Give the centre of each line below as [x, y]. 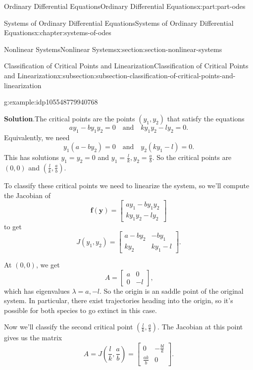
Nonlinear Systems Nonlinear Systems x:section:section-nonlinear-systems [113, 49]
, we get [48, 265]
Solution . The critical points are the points [70, 118]
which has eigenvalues [37, 291]
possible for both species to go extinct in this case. [80, 310]
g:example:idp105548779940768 [51, 102]
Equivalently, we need [37, 137]
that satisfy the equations [206, 118]
